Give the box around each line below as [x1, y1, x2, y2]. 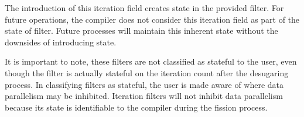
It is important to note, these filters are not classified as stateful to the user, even [5, 55, 297, 68]
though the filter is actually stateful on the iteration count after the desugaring [5, 66, 289, 79]
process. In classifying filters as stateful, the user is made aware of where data [5, 78, 284, 90]
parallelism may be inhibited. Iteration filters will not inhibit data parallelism [5, 90, 283, 102]
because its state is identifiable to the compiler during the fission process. [5, 101, 268, 113]
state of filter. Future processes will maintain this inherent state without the [5, 24, 278, 37]
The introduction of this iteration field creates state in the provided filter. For [5, 2, 284, 13]
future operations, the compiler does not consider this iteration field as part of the [5, 13, 300, 25]
